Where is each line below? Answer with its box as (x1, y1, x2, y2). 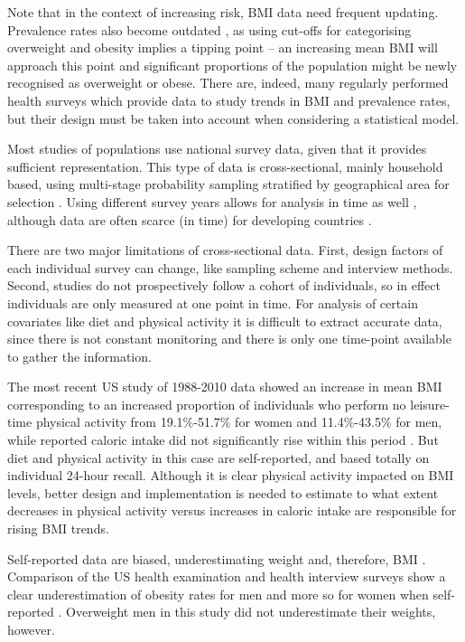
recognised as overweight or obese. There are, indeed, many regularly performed (7, 73, 449, 92)
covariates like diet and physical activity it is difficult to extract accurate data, (7, 311, 442, 330)
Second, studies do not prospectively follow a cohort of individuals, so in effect (7, 276, 441, 295)
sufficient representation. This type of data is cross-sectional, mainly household (7, 156, 443, 175)
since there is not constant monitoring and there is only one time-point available (7, 329, 451, 348)
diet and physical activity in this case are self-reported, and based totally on (7, 448, 430, 467)
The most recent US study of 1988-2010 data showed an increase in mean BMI (7, 377, 442, 396)
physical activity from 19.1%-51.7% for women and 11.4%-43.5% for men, (35, 412, 442, 431)
